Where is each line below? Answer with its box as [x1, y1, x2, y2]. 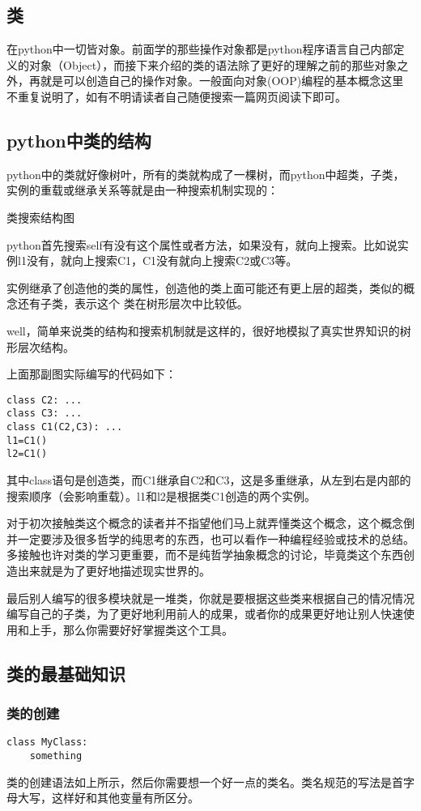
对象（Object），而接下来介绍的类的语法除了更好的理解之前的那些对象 [28, 56, 398, 73]
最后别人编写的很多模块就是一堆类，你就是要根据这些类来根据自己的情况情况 [6, 589, 415, 606]
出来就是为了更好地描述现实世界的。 [17, 561, 210, 578]
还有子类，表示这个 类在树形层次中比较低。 [17, 295, 249, 312]
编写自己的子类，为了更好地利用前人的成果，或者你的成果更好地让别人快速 [6, 605, 403, 622]
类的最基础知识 [6, 660, 125, 685]
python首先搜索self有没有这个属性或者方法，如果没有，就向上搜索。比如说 [6, 236, 398, 253]
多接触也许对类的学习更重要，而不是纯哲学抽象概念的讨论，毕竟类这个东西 [6, 546, 403, 563]
